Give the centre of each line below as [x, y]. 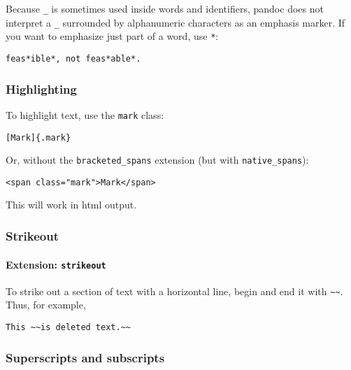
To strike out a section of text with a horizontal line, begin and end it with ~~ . [174, 291]
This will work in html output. [71, 205]
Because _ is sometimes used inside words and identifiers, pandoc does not [165, 8]
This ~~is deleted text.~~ [68, 328]
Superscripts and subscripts [85, 357]
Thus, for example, [46, 305]
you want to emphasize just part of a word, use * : [112, 36]
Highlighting [41, 88]
